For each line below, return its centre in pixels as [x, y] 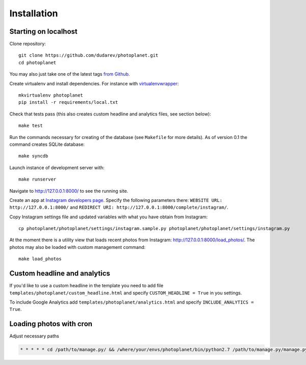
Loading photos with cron [51, 324]
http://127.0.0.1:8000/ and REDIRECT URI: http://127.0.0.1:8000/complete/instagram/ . [119, 208]
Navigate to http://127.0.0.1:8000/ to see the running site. [69, 191]
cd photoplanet [37, 62]
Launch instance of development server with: [57, 167]
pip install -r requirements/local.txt [68, 102]
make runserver [37, 179]
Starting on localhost [43, 31]
